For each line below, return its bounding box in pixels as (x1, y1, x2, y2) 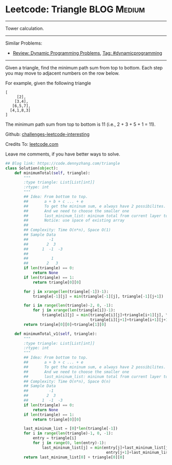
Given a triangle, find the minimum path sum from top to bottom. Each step (5, 64, 163, 71)
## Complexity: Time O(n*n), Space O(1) (24, 228, 111, 233)
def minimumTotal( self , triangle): (14, 170, 91, 175)
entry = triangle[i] (32, 436, 77, 441)
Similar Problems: (5, 40, 42, 46)
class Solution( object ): (5, 165, 58, 171)
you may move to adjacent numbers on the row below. (5, 70, 120, 76)
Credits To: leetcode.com (5, 141, 59, 147)
